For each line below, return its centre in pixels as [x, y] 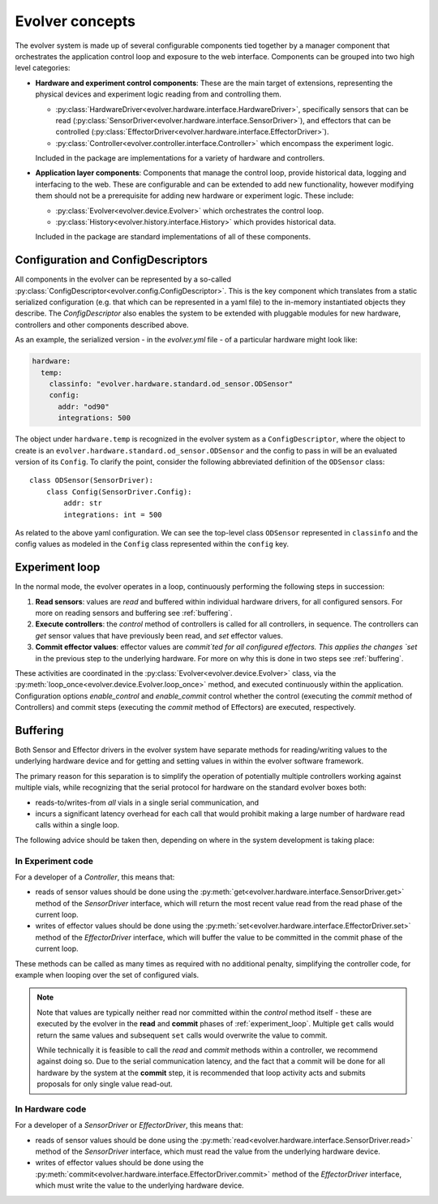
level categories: [43, 68]
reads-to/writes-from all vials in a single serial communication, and [147, 802]
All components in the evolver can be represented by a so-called [123, 279]
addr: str [83, 503]
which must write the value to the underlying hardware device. [140, 1185]
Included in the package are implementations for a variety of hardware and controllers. [180, 158]
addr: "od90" [84, 406]
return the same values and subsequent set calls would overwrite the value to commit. [182, 1035]
